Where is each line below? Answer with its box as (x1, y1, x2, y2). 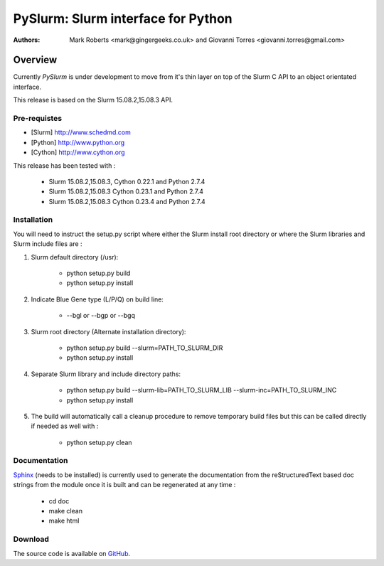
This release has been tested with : (13, 161, 116, 170)
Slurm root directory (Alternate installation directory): (31, 327, 186, 336)
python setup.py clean (66, 438, 132, 447)
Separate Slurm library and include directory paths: (31, 370, 181, 378)
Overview (13, 54, 58, 66)
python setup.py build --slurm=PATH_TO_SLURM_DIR (66, 343, 223, 352)
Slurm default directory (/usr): (31, 252, 119, 261)
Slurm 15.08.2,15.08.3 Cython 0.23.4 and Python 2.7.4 (48, 197, 206, 205)
